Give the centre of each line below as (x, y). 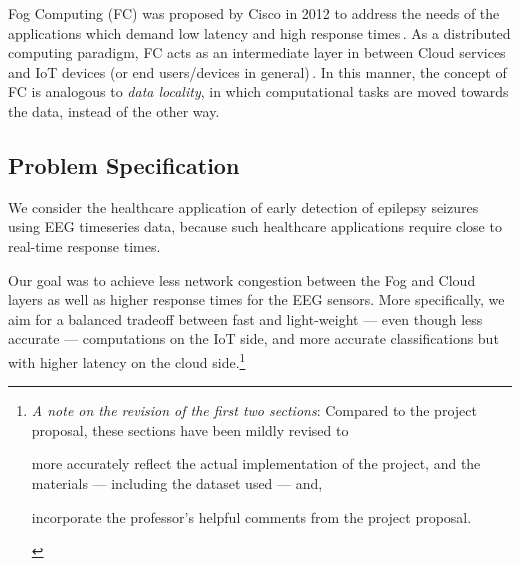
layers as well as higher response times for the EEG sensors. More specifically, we (256, 299)
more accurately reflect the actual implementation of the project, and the (256, 463)
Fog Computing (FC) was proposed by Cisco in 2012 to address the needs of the (254, 13)
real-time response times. (84, 245)
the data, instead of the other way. (114, 110)
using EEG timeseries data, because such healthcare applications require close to (255, 226)
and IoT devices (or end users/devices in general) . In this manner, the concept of (257, 71)
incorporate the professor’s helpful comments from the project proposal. (251, 516)
